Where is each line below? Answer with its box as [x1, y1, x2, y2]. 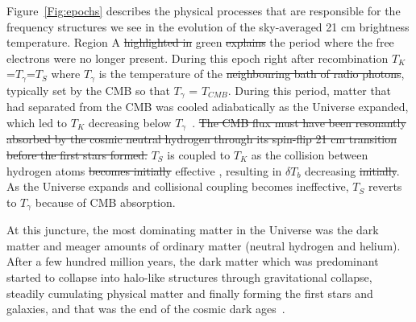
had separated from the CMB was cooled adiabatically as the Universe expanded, [6, 98, 409, 115]
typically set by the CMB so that [6, 81, 170, 98]
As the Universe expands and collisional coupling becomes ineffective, [6, 178, 349, 195]
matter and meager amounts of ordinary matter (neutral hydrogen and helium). [6, 237, 401, 254]
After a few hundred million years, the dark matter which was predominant [6, 253, 379, 270]
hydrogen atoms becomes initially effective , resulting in [6, 162, 282, 179]
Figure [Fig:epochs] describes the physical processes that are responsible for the [6, 2, 401, 19]
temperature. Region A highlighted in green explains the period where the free [6, 34, 394, 51]
